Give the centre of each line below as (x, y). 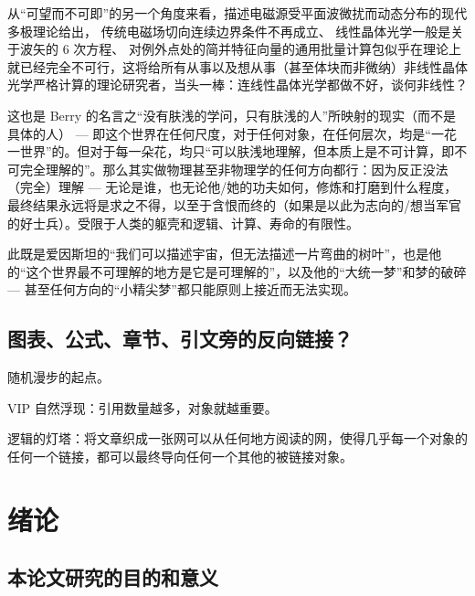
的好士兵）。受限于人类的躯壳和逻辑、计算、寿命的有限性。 (183, 223)
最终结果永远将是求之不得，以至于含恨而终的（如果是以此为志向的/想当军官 (234, 204)
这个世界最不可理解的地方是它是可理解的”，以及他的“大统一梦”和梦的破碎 (246, 271)
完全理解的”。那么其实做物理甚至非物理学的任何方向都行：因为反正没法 (234, 169)
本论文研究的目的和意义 (113, 577)
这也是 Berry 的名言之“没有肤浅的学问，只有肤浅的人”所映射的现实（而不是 (232, 115)
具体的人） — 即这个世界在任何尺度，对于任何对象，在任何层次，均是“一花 (232, 133)
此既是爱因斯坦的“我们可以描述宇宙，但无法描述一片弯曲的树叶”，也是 (218, 254)
